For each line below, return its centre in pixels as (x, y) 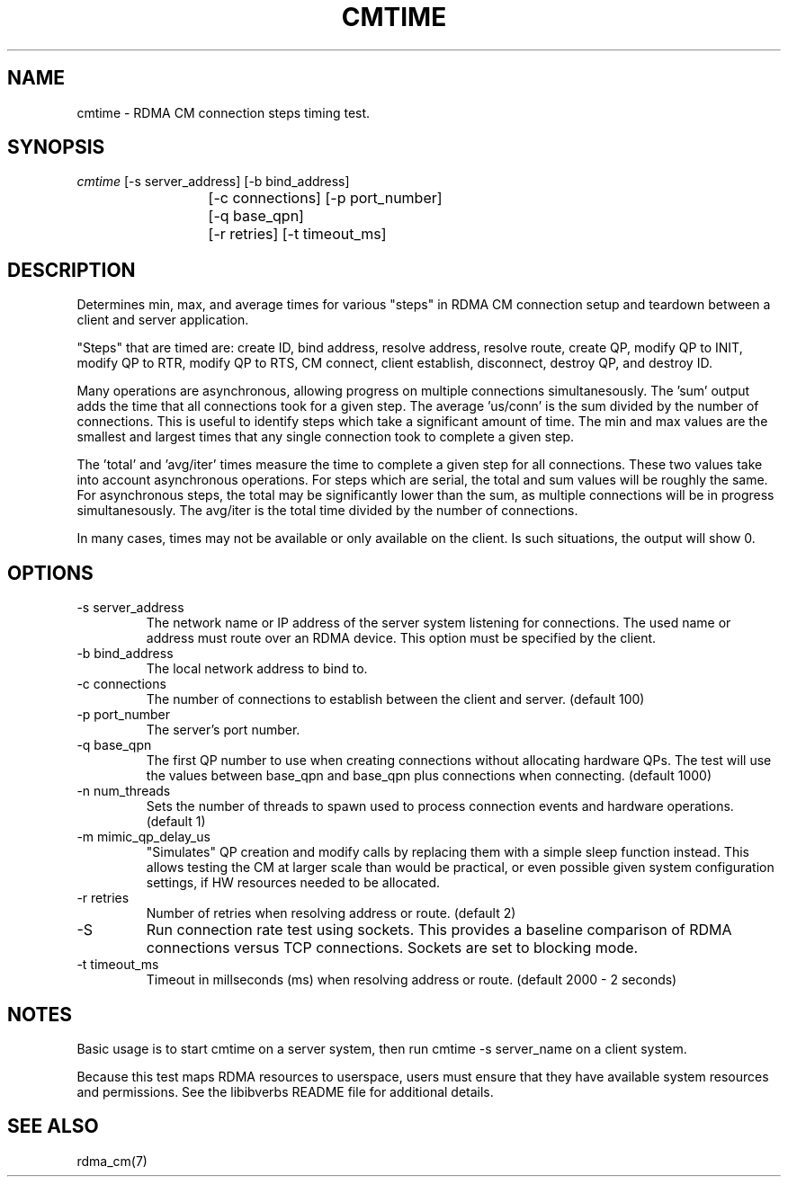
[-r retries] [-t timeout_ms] (297, 234)
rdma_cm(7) (112, 1161)
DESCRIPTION (72, 270)
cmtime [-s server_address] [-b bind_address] (213, 182)
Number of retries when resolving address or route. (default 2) (331, 913)
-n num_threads (124, 791)
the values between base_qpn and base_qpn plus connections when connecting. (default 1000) (429, 776)
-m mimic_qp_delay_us (143, 837)
